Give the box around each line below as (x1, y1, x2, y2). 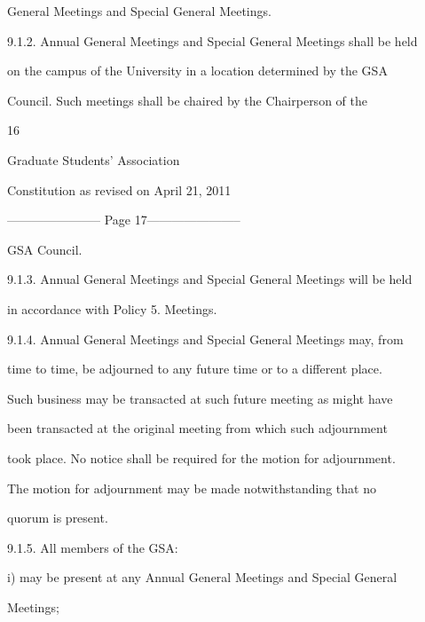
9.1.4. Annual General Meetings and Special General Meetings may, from (7, 329, 404, 348)
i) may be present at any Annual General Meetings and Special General (7, 568, 397, 587)
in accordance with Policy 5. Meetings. (7, 299, 217, 318)
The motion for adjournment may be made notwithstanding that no (7, 478, 376, 497)
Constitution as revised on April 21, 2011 (7, 180, 232, 199)
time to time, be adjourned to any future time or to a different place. (7, 359, 382, 378)
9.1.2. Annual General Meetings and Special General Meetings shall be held (7, 31, 418, 50)
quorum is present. (7, 508, 108, 527)
